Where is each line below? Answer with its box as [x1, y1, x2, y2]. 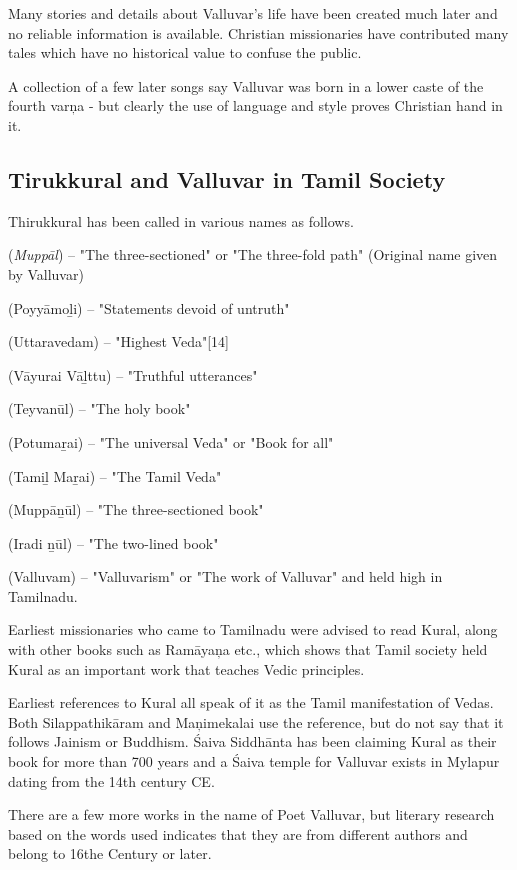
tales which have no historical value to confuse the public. [8, 42, 362, 63]
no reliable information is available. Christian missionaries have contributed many [8, 22, 509, 43]
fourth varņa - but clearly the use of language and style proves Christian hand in [8, 95, 503, 116]
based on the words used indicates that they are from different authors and [8, 823, 468, 844]
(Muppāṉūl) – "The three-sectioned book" [8, 499, 264, 520]
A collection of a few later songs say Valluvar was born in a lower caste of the [8, 75, 484, 96]
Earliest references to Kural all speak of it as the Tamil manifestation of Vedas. [8, 692, 494, 713]
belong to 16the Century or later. [8, 843, 212, 864]
